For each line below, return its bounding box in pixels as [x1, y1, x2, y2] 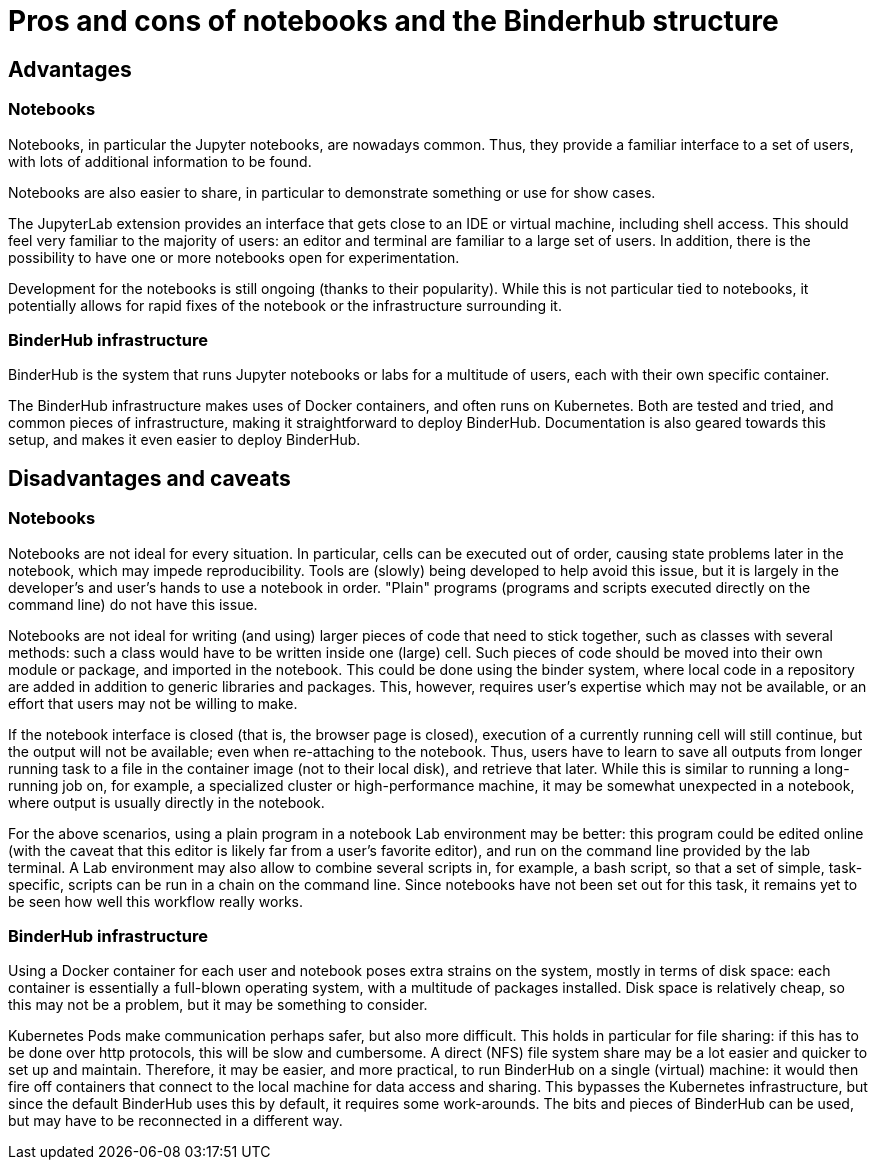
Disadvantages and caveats [8, 465, 291, 491]
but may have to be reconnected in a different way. [8, 1112, 343, 1130]
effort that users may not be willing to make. [8, 694, 298, 712]
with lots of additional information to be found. [8, 152, 312, 170]
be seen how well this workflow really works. [8, 892, 303, 910]
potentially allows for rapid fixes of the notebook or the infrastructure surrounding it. [8, 296, 562, 314]
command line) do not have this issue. [8, 595, 258, 613]
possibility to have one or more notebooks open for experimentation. [8, 248, 460, 266]
